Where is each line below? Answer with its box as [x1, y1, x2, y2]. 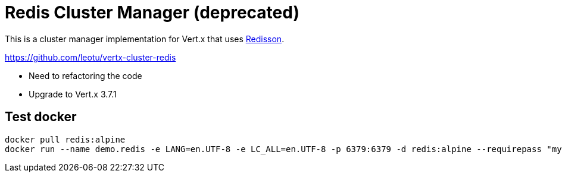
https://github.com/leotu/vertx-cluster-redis [5, 52, 176, 62]
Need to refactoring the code [29, 70, 142, 81]
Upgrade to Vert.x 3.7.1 [29, 88, 117, 99]
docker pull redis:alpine [5, 134, 126, 144]
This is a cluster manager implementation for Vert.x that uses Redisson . [5, 33, 285, 44]
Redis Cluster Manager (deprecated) [5, 2, 299, 23]
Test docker [5, 109, 77, 125]
